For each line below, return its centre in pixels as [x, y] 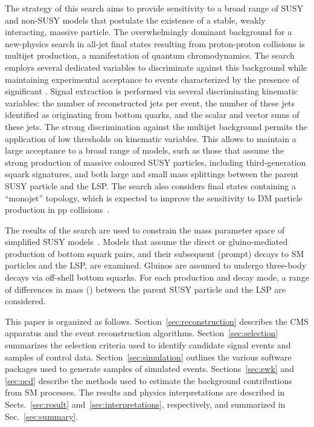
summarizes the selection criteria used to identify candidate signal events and [148, 345]
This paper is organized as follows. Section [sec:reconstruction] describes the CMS [157, 321]
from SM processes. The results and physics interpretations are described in [145, 392]
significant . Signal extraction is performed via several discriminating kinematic [152, 91]
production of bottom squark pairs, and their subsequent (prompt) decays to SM [155, 253]
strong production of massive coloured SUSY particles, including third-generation [155, 162]
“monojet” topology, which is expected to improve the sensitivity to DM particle [154, 197]
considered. [25, 301]
